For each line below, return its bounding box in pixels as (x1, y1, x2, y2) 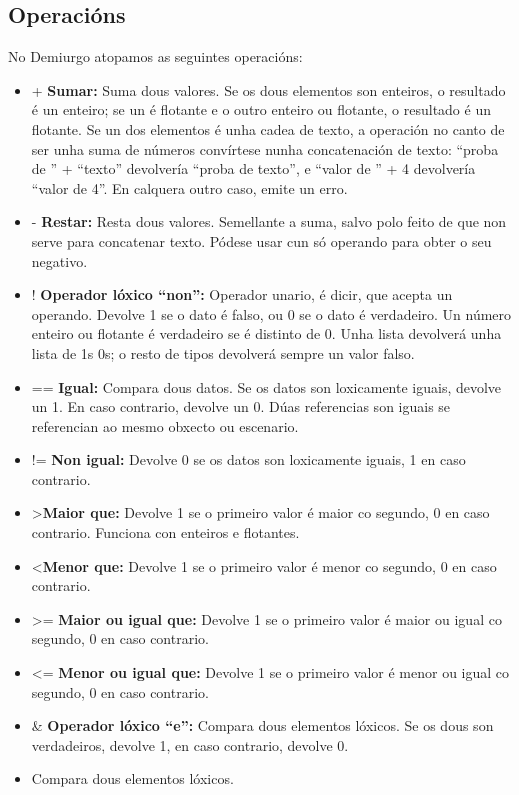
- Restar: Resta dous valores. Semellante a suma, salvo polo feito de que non (31, 211, 507, 232)
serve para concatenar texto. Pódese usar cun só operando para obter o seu (31, 230, 492, 251)
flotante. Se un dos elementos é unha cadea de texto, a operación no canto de (31, 118, 505, 139)
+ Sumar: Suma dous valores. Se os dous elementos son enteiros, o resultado (31, 79, 506, 100)
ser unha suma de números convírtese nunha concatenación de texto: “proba (31, 138, 499, 159)
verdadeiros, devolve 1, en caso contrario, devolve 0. (31, 734, 349, 755)
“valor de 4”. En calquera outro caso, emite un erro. (31, 177, 348, 198)
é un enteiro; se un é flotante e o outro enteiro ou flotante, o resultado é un (31, 99, 491, 120)
